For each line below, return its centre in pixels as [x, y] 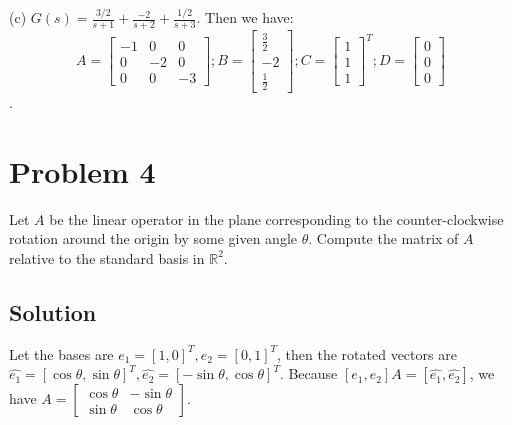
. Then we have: [245, 17]
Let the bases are [61, 353]
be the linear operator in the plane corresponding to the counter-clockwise [276, 218]
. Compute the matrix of [383, 238]
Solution [53, 311]
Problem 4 [82, 170]
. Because [308, 373]
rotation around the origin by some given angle [153, 238]
